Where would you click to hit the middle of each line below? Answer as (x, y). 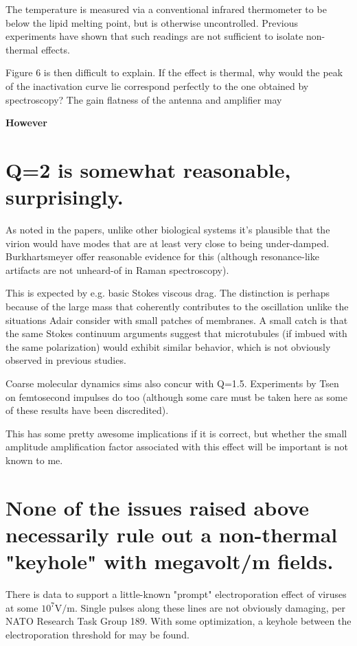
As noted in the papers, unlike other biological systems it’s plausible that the (168, 230)
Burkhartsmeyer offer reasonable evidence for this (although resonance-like (162, 256)
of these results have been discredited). (87, 410)
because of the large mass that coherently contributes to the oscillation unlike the (177, 307)
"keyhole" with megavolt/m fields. (170, 561)
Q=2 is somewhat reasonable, (148, 169)
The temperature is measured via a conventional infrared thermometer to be (166, 9)
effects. (56, 49)
